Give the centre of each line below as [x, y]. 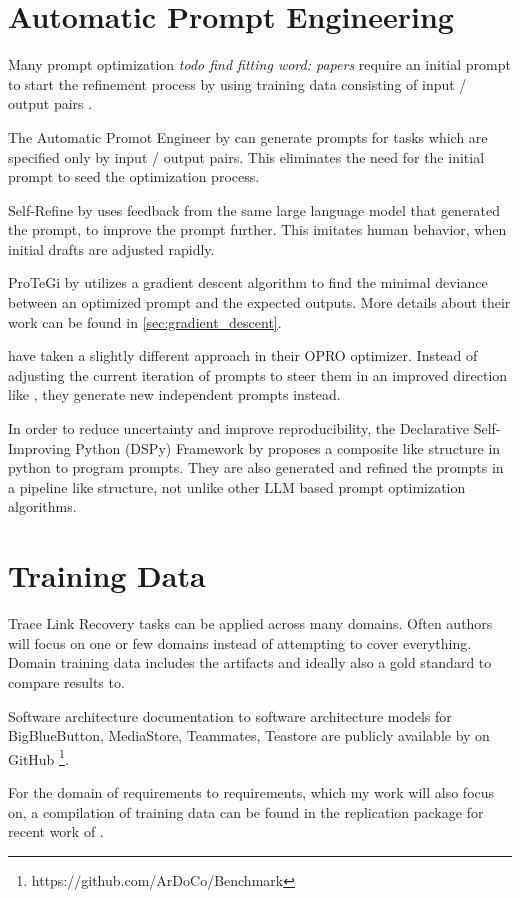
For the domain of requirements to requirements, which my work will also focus [251, 791]
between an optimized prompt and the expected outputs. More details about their [259, 302]
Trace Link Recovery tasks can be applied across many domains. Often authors [250, 623]
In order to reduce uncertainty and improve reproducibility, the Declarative [238, 428]
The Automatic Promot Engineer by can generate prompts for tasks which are [248, 136]
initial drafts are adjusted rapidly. [111, 248]
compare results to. [66, 681]
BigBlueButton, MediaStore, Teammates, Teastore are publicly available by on [249, 735]
